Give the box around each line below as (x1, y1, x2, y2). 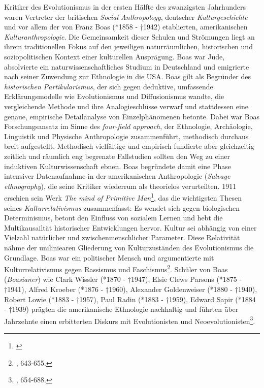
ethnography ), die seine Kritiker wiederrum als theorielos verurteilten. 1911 (4, 180, 237, 191)
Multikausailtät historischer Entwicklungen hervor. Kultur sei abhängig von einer (4, 222, 257, 233)
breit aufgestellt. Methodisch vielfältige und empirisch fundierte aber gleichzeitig (4, 141, 254, 151)
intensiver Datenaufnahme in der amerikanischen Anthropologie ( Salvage (4, 171, 230, 181)
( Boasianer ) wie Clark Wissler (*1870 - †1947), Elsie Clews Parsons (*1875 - (4, 274, 242, 284)
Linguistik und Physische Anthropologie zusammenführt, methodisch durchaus (4, 131, 249, 141)
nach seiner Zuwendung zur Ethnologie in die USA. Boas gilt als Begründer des (4, 71, 251, 82)
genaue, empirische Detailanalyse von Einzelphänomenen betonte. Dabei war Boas (4, 111, 260, 121)
